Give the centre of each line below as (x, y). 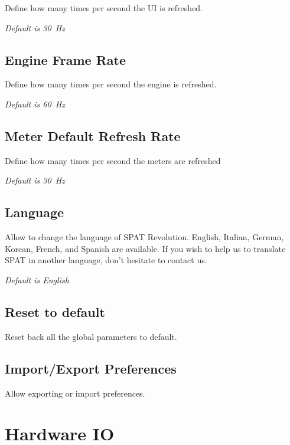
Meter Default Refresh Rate (93, 135)
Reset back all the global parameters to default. (91, 336)
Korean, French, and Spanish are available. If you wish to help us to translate (145, 248)
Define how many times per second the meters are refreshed (113, 160)
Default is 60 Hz (35, 104)
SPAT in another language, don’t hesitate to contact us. (106, 260)
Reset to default (55, 311)
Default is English (37, 279)
